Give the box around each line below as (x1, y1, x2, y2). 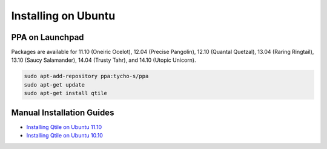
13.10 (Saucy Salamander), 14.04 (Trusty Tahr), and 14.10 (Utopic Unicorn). (11, 56, 196, 64)
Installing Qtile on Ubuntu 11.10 (26, 123, 102, 130)
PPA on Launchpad (11, 32, 84, 42)
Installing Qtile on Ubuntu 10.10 (26, 132, 103, 139)
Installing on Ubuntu (11, 9, 116, 22)
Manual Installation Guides (11, 107, 114, 118)
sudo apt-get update (24, 81, 85, 88)
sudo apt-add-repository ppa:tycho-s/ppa (24, 73, 149, 80)
